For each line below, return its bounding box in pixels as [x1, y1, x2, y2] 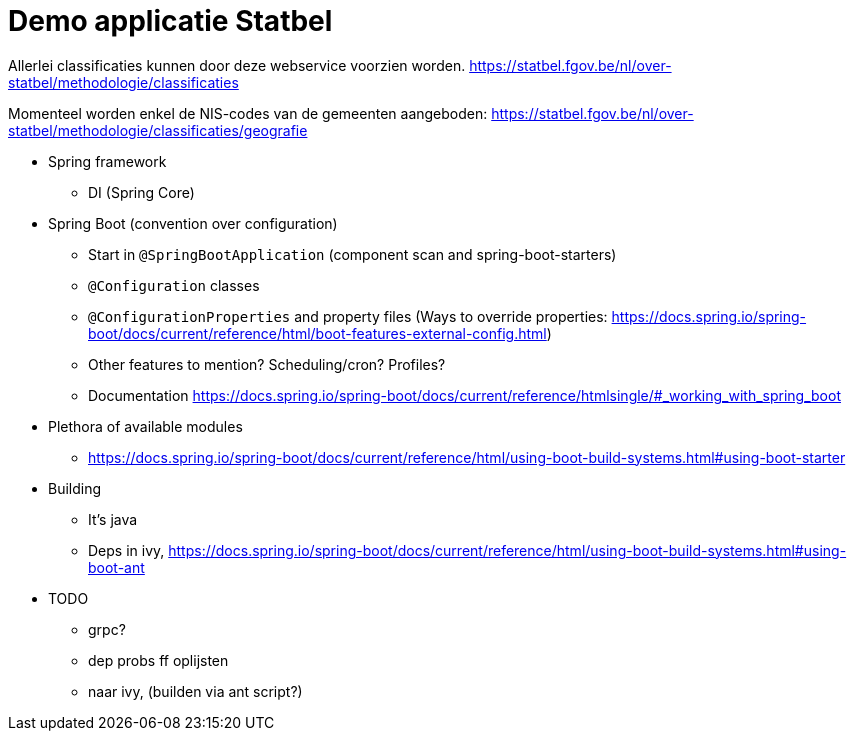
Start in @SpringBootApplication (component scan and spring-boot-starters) [88, 245, 617, 263]
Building [48, 479, 102, 497]
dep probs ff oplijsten [88, 651, 229, 669]
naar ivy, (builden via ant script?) [88, 682, 303, 700]
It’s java [88, 510, 138, 528]
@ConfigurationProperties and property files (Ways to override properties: [88, 307, 608, 325]
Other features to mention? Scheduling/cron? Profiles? [88, 355, 446, 373]
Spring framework [48, 152, 167, 170]
